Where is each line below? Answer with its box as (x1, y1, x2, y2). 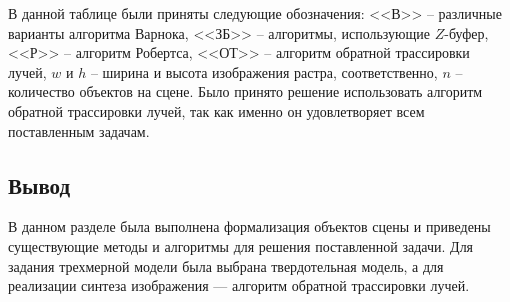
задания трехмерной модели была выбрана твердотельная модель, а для (8, 255, 444, 276)
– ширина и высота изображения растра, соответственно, (90, 61, 438, 82)
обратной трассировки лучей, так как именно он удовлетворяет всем (8, 100, 425, 121)
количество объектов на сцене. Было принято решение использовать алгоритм (8, 81, 483, 102)
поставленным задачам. (8, 120, 150, 141)
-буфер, (444, 22, 489, 43)
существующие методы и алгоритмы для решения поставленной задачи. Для (8, 235, 474, 256)
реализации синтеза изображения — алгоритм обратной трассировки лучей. (8, 275, 470, 296)
